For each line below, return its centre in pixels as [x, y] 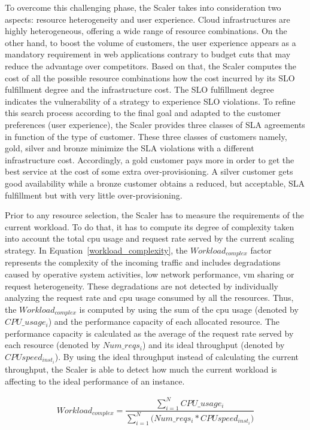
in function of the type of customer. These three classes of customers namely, [146, 136]
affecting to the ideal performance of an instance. [95, 381]
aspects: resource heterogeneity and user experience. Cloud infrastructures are [148, 19]
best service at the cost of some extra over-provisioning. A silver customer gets [149, 171]
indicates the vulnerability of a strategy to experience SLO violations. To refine [150, 101]
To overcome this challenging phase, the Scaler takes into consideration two [143, 7]
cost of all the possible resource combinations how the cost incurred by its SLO [150, 77]
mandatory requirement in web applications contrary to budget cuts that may [148, 54]
